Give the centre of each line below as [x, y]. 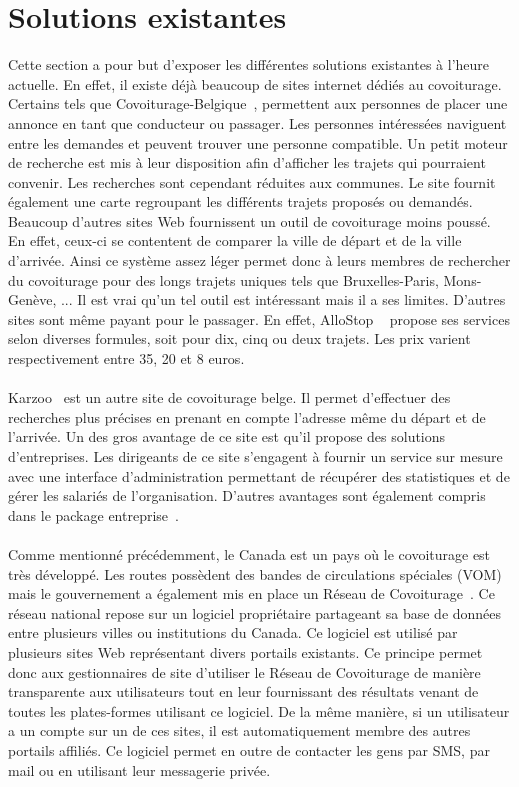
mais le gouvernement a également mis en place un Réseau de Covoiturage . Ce [251, 593]
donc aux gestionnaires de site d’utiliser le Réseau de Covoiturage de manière [244, 671]
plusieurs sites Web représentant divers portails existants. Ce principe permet [245, 651]
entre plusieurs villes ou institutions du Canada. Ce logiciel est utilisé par [233, 632]
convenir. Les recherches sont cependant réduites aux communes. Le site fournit [252, 181]
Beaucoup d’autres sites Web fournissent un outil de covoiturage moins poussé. [249, 220]
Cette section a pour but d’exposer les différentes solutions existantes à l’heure [249, 64]
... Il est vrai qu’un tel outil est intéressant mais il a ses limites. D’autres [283, 299]
